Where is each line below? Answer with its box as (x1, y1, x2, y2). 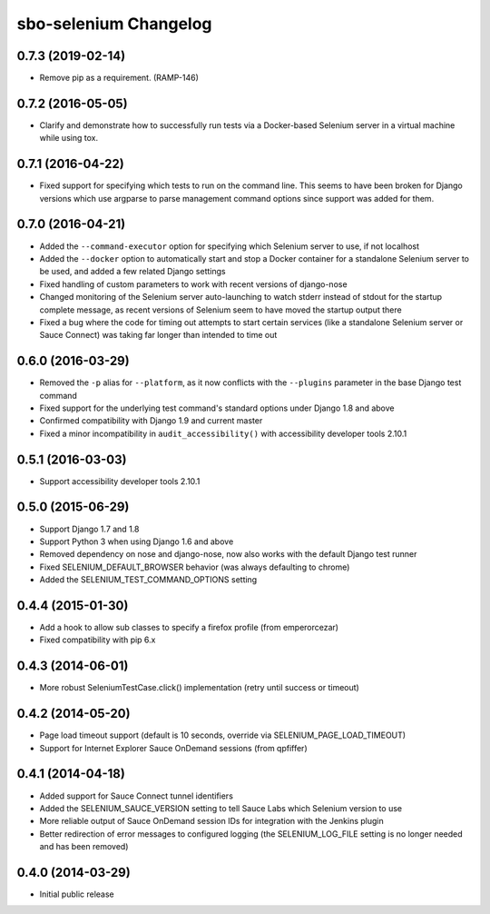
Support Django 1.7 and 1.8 (39, 523, 140, 534)
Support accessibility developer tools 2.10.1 (39, 475, 201, 486)
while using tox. (39, 133, 99, 144)
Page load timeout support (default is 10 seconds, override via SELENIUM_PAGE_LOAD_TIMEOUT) (39, 730, 407, 740)
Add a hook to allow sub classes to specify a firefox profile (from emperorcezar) (39, 622, 339, 633)
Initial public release (39, 889, 115, 899)
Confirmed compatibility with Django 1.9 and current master (39, 415, 263, 426)
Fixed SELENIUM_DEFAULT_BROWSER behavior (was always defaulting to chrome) (39, 561, 350, 572)
